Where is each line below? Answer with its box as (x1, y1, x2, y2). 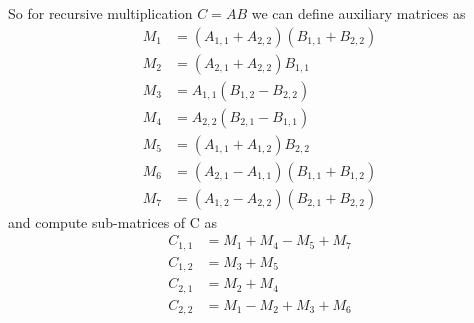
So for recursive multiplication (8, 3, 193, 23)
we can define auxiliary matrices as (251, 3, 466, 23)
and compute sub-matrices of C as (8, 211, 218, 232)
